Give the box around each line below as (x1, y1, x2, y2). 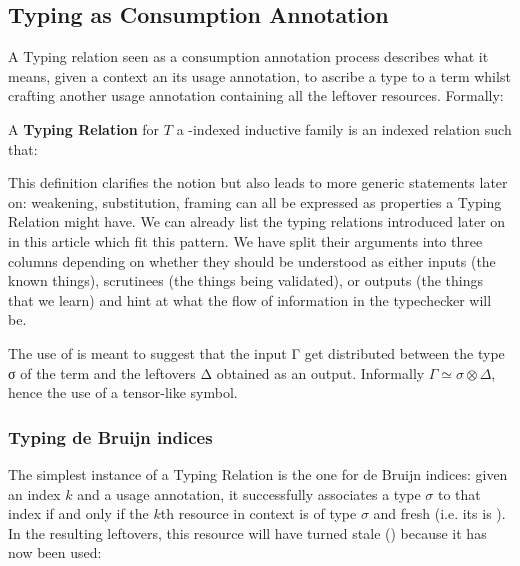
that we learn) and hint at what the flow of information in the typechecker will (8, 289, 492, 310)
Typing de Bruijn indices (8, 424, 213, 449)
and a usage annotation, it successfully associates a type (77, 483, 421, 504)
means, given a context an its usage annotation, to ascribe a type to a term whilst (8, 65, 511, 86)
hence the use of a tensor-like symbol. (8, 382, 238, 403)
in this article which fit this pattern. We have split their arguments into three (8, 230, 483, 251)
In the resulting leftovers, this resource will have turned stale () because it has (8, 522, 487, 543)
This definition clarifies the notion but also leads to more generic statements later (8, 172, 508, 193)
